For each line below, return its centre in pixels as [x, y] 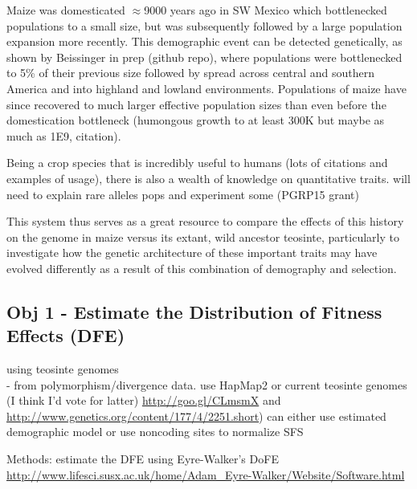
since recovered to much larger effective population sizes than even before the [196, 104]
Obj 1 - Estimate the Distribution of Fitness [194, 311]
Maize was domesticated [66, 10]
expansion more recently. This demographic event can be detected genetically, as [204, 41]
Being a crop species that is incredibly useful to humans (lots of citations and [197, 163]
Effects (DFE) [66, 335]
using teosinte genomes [63, 369]
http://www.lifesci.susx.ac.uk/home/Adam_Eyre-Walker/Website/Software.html [206, 474]
